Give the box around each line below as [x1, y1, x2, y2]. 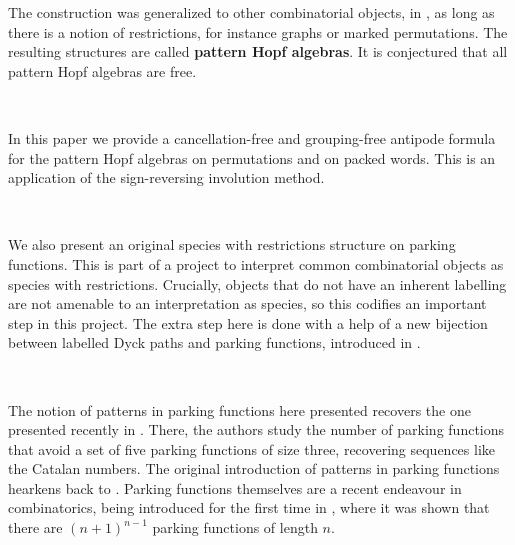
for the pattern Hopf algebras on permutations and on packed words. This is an [8, 147, 496, 168]
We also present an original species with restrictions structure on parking [8, 234, 456, 255]
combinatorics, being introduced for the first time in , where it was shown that [8, 497, 490, 518]
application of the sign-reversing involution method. [8, 167, 325, 188]
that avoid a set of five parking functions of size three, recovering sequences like [8, 438, 496, 459]
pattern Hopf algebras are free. [8, 60, 197, 81]
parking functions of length [152, 517, 318, 538]
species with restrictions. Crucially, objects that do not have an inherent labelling [8, 273, 507, 294]
